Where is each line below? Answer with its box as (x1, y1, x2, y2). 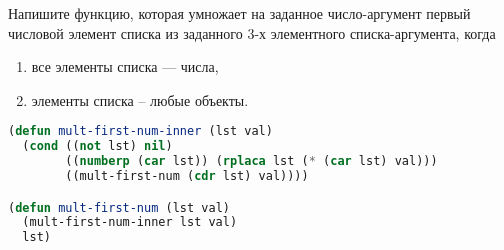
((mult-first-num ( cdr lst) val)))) (65, 169, 309, 183)
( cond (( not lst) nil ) (22, 139, 173, 154)
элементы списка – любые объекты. (31, 89, 249, 110)
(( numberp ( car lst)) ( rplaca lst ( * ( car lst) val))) (65, 154, 438, 169)
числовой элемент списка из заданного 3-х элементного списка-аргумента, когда (8, 22, 496, 43)
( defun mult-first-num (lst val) (8, 200, 230, 215)
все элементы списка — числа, (31, 56, 219, 77)
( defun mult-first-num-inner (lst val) (8, 124, 273, 139)
